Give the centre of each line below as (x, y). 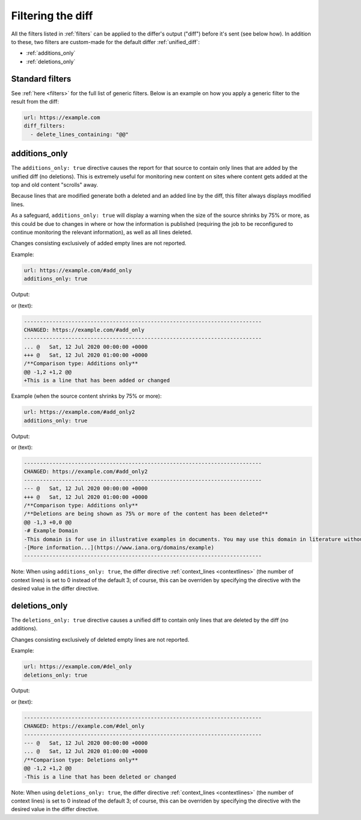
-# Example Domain (51, 531)
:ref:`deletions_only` (51, 61)
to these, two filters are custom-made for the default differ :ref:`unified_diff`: (105, 42)
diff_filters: (45, 126)
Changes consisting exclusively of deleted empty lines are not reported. (100, 639)
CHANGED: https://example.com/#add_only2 (86, 472)
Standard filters (41, 79)
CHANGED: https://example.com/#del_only (84, 726)
